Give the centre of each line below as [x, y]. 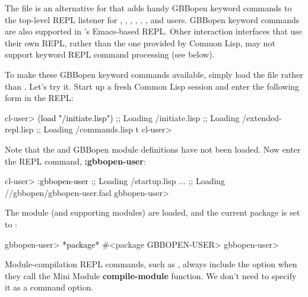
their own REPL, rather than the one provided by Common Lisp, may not [140, 42]
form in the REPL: [39, 98]
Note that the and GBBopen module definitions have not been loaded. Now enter [153, 149]
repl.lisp [19, 129]
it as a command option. [49, 287]
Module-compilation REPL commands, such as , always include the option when [151, 264]
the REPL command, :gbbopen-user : [75, 161]
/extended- [262, 117]
